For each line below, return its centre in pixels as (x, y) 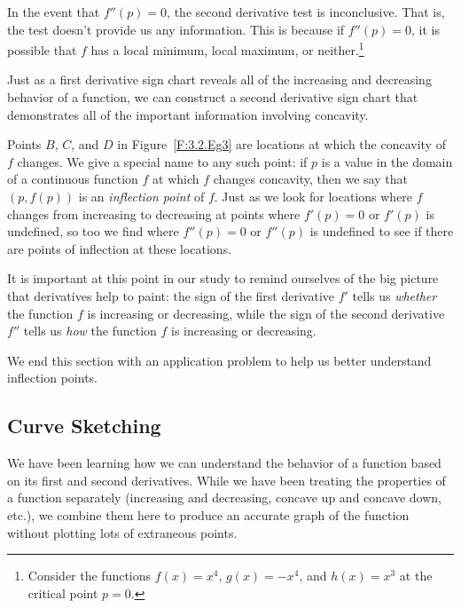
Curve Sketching (84, 426)
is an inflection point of (141, 196)
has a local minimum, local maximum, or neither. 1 (227, 48)
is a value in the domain (387, 161)
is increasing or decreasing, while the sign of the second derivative (266, 313)
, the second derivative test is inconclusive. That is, (306, 12)
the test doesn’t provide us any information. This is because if (176, 29)
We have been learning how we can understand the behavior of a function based (224, 463)
